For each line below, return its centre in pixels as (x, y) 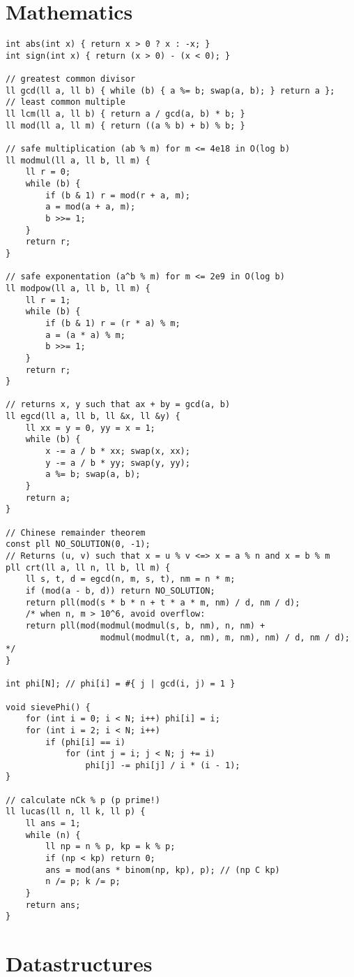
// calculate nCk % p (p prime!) (83, 800)
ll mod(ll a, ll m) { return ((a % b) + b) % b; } (125, 125)
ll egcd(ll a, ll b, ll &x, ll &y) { (93, 417)
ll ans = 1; (53, 824)
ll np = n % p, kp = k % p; (110, 847)
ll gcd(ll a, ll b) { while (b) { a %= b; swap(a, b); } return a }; (170, 90)
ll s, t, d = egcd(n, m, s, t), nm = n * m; (130, 579)
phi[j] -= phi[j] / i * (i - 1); (163, 765)
